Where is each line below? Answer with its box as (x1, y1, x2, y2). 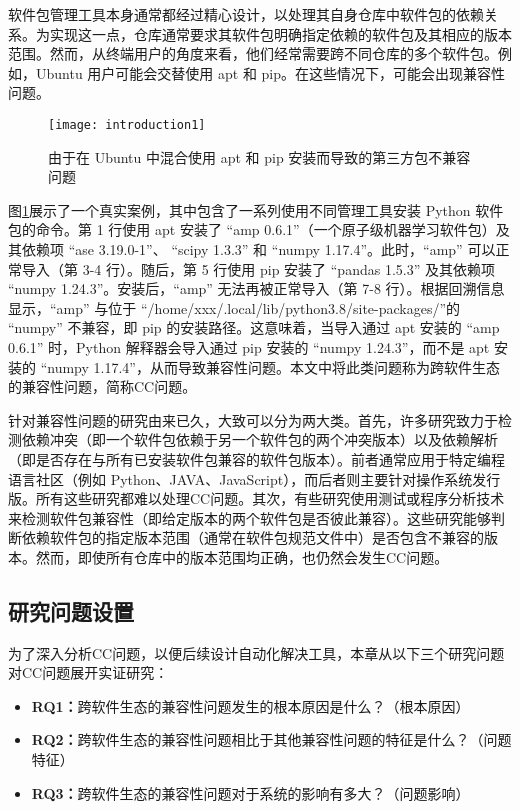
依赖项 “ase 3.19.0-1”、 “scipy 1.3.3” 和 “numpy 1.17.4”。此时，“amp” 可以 (21, 239, 496, 259)
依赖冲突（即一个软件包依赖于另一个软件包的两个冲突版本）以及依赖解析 (21, 429, 498, 450)
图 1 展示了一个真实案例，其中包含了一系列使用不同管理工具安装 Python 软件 (8, 199, 504, 220)
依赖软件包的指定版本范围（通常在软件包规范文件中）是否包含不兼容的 (21, 527, 484, 548)
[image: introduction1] (48, 117, 206, 132)
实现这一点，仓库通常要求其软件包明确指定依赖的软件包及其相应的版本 (49, 23, 512, 44)
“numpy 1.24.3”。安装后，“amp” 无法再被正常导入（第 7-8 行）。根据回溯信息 (8, 278, 505, 299)
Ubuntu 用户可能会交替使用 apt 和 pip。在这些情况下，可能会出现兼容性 (35, 62, 506, 83)
